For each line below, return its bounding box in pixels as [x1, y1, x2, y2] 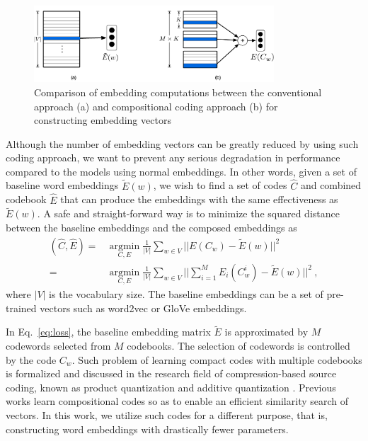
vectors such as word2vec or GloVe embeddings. [40, 300, 247, 315]
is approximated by [224, 324, 309, 339]
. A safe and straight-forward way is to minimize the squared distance [37, 206, 340, 221]
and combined [300, 178, 362, 193]
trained [6, 300, 37, 315]
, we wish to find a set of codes [153, 178, 287, 193]
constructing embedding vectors [34, 113, 171, 127]
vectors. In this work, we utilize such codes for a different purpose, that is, [6, 407, 328, 422]
